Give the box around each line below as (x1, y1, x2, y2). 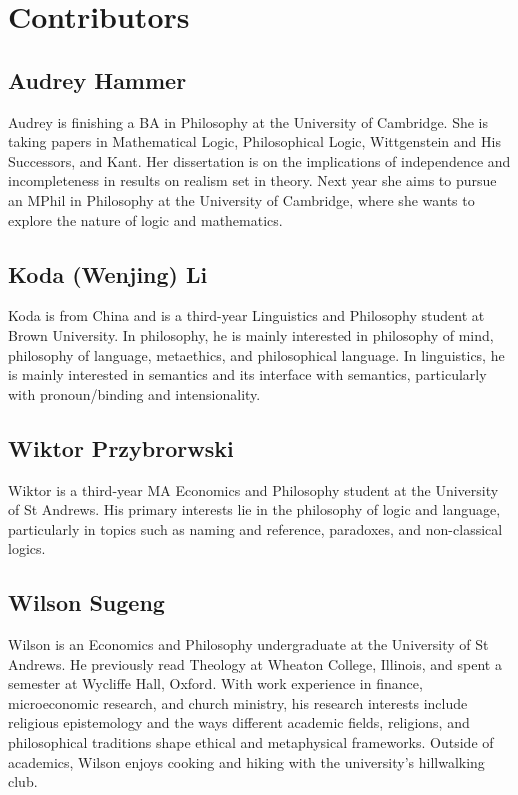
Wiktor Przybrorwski (8, 432, 234, 463)
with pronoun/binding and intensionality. (8, 383, 261, 404)
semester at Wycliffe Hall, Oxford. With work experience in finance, (8, 673, 423, 694)
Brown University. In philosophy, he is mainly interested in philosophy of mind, (8, 324, 494, 345)
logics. (8, 538, 46, 559)
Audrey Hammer (8, 64, 187, 95)
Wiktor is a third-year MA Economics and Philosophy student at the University (8, 479, 499, 500)
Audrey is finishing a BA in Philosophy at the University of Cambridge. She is (8, 111, 489, 132)
